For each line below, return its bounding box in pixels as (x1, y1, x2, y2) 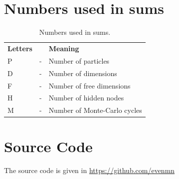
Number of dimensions (48, 68, 117, 78)
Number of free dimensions (48, 80, 131, 90)
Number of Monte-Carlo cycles (48, 105, 142, 115)
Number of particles (48, 55, 110, 66)
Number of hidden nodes (48, 92, 124, 103)
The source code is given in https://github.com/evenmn (4, 165, 175, 176)
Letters (7, 43, 32, 53)
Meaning (48, 43, 79, 53)
